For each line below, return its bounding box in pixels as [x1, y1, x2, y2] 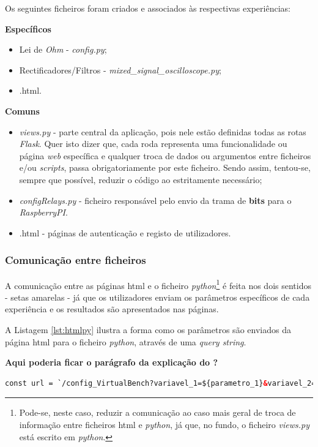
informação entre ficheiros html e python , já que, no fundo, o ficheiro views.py [19, 418, 309, 430]
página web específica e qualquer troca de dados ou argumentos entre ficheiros [19, 149, 311, 162]
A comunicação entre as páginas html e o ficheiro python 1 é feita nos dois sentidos [5, 277, 311, 291]
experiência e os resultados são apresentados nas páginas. [5, 302, 219, 315]
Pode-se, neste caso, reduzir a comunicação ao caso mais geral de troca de [19, 406, 296, 419]
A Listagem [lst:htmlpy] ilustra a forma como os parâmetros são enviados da [5, 323, 291, 336]
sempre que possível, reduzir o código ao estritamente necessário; [19, 173, 262, 186]
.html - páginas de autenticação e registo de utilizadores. [19, 226, 231, 239]
